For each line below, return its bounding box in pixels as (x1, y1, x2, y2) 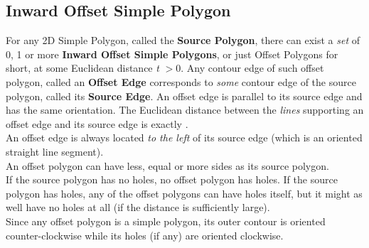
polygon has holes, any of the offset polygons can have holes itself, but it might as (6, 185, 363, 200)
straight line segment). (6, 144, 104, 158)
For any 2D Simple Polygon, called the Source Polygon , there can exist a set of (6, 33, 360, 48)
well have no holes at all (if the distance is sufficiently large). (6, 200, 270, 215)
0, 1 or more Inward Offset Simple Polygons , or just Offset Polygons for (6, 46, 338, 61)
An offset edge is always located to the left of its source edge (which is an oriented (6, 130, 363, 145)
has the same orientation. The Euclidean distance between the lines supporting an (6, 102, 364, 117)
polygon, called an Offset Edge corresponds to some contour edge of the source (6, 74, 356, 89)
